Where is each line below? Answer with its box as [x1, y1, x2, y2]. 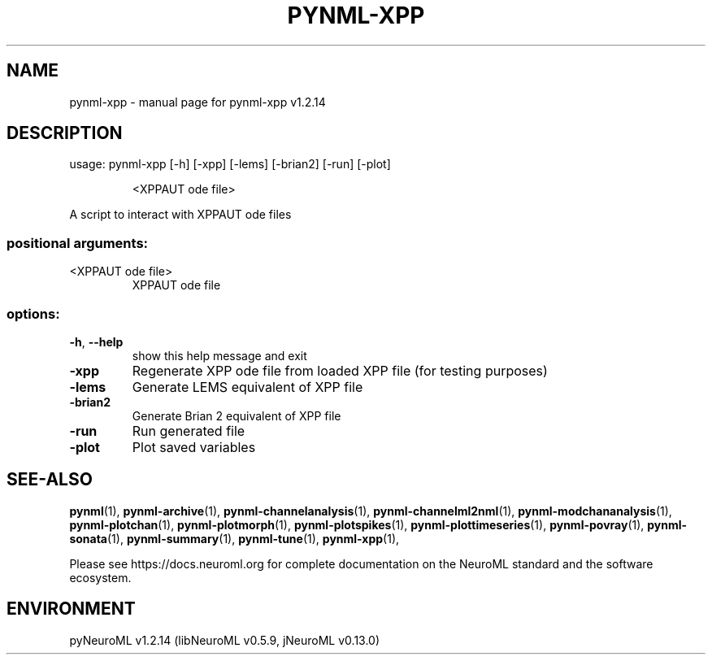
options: [7, 305, 60, 322]
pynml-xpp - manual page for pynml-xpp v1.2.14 [69, 94, 326, 109]
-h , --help [69, 334, 124, 349]
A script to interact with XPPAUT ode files [69, 207, 292, 222]
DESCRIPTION [7, 123, 123, 144]
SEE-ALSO [7, 469, 93, 490]
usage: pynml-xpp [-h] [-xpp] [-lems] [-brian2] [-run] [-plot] [69, 157, 391, 172]
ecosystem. [69, 570, 132, 585]
